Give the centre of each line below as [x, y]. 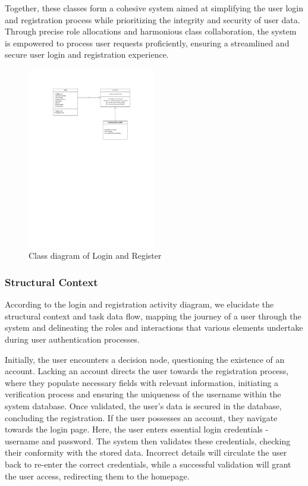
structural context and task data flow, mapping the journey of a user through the [153, 316]
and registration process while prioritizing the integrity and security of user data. [153, 19]
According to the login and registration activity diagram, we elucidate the [139, 304]
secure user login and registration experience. [87, 54]
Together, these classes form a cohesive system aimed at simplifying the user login [154, 8]
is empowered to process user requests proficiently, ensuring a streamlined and [147, 43]
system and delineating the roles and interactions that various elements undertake [154, 327]
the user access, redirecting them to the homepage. [97, 476]
